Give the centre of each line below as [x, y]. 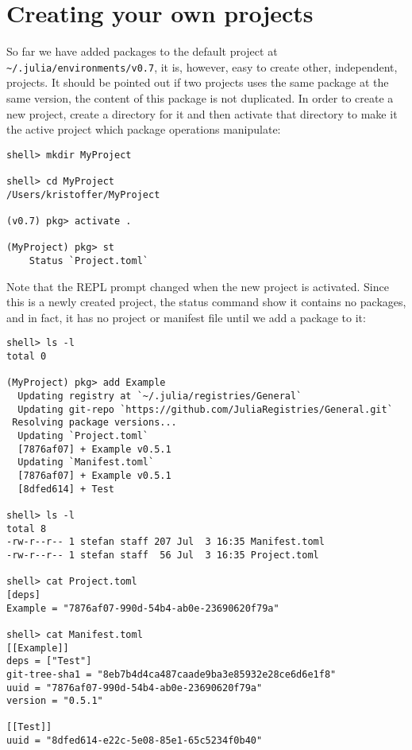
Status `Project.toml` [89, 261]
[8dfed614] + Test [66, 489]
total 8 [27, 528]
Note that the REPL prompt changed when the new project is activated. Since [198, 286]
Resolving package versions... [94, 423]
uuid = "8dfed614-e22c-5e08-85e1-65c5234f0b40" [135, 741]
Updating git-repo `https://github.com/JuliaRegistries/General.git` [205, 409]
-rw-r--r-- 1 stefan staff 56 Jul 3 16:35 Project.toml [163, 555]
